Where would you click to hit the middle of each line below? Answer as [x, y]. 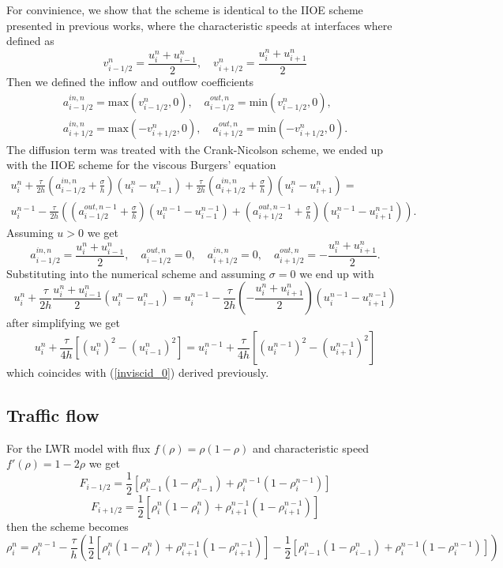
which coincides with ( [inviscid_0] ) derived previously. [138, 372]
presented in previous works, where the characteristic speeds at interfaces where [199, 25]
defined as [30, 41]
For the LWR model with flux [79, 448]
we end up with [337, 273]
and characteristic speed [311, 448]
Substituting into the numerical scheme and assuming [136, 273]
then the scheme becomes [68, 526]
